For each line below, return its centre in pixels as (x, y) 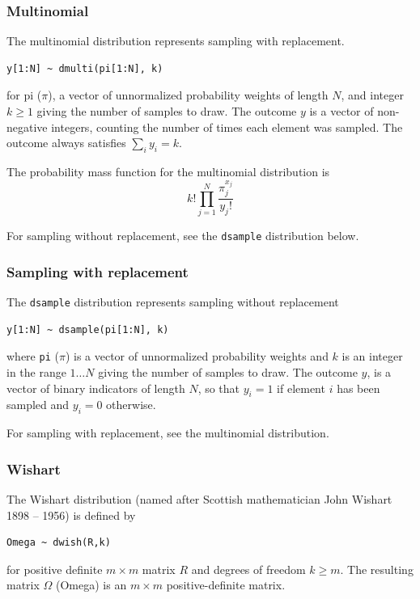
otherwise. (131, 405)
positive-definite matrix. (226, 585)
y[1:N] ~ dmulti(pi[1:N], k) (85, 68)
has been (358, 388)
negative (27, 127)
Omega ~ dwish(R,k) (59, 543)
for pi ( (24, 95)
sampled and (38, 405)
